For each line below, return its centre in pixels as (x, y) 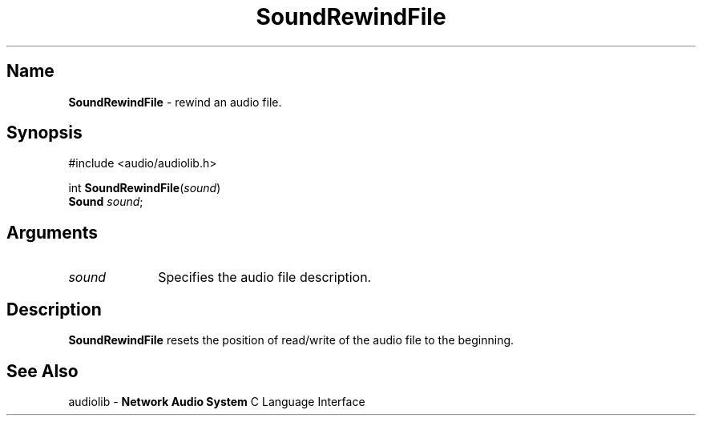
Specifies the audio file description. (265, 277)
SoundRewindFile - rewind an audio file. (175, 102)
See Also (42, 371)
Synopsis (44, 133)
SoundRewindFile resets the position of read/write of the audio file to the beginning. (291, 340)
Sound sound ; (106, 202)
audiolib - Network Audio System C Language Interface (217, 401)
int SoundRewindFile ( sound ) (145, 188)
